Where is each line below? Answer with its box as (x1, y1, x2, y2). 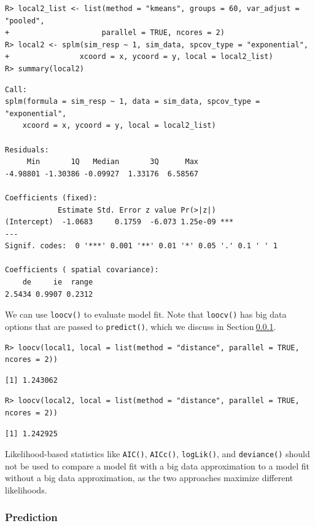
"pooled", (5, 16, 45, 25)
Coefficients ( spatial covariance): (5, 265, 159, 275)
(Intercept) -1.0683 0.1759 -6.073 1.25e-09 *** (5, 218, 234, 227)
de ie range (22, 278, 93, 287)
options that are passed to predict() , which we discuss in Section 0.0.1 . (5, 320, 276, 332)
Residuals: (5, 145, 49, 154)
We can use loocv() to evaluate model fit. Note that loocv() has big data (5, 308, 287, 321)
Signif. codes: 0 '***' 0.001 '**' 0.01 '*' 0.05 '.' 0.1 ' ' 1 (5, 241, 278, 251)
